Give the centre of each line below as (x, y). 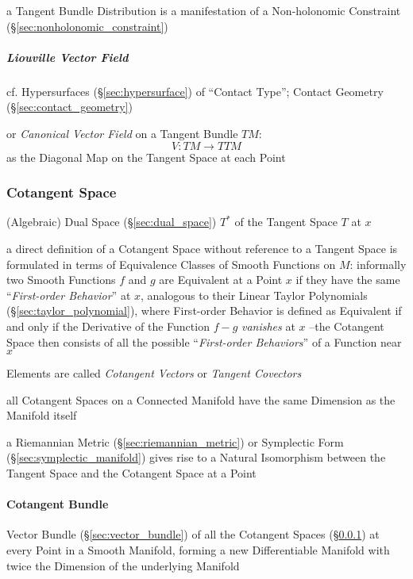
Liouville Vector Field (68, 57)
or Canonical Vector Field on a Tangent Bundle (122, 133)
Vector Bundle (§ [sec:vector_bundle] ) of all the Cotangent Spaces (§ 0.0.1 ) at (193, 534)
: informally (378, 264)
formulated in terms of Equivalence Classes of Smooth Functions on (171, 264)
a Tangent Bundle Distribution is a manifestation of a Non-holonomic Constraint (204, 10)
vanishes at (268, 326)
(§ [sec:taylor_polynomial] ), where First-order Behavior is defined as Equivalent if (204, 311)
